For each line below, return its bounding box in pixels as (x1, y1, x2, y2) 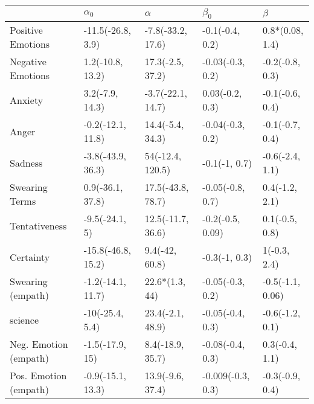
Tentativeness (10, 218, 67, 232)
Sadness (10, 155, 43, 170)
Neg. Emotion (10, 337, 68, 351)
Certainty (10, 249, 50, 264)
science (10, 312, 39, 327)
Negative (10, 54, 46, 69)
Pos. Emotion (10, 368, 67, 383)
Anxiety (10, 92, 43, 107)
